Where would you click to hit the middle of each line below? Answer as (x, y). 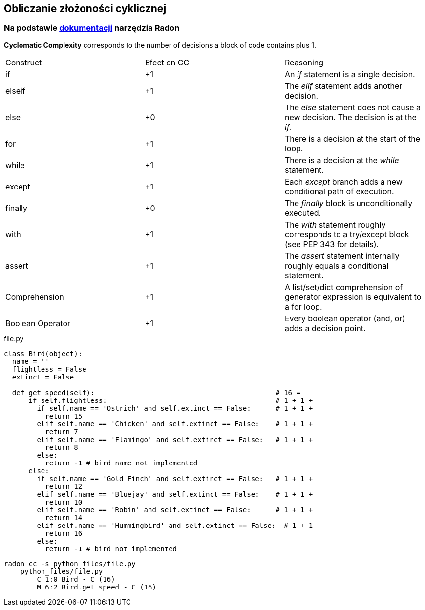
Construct (24, 62)
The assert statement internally (342, 256)
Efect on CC (167, 62)
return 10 (64, 502)
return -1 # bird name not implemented (121, 463)
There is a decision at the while (342, 160)
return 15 (64, 416)
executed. (303, 213)
